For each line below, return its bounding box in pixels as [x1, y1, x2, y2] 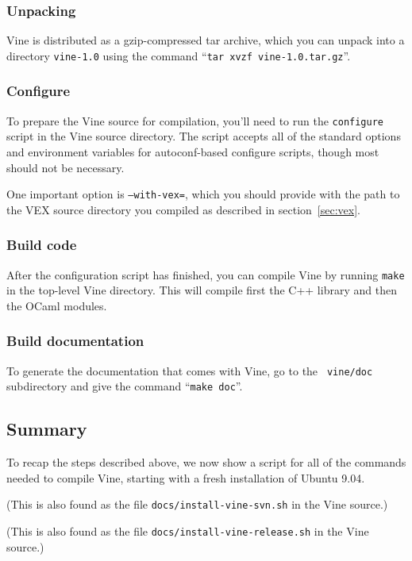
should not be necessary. [6, 159, 125, 175]
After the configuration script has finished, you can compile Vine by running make [6, 266, 405, 282]
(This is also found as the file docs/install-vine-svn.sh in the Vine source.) [6, 496, 388, 513]
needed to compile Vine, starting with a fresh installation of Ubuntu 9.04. [6, 469, 365, 486]
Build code [6, 235, 77, 255]
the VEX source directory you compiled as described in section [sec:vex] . [6, 201, 360, 217]
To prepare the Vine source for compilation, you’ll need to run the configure [6, 112, 383, 129]
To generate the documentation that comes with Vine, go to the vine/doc [6, 362, 373, 378]
